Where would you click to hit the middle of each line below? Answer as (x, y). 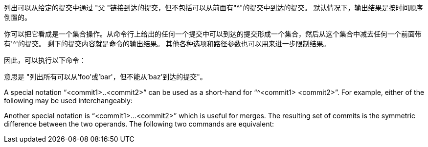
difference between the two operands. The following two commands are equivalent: (139, 124)
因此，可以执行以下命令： (45, 60)
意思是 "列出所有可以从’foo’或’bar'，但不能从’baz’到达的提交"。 (105, 77)
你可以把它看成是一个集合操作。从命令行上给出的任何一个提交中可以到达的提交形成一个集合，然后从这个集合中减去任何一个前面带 (213, 34)
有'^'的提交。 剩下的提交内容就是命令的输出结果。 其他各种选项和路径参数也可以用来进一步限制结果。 (167, 44)
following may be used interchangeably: (68, 101)
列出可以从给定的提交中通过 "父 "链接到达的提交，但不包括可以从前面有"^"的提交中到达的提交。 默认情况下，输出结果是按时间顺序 (214, 8)
